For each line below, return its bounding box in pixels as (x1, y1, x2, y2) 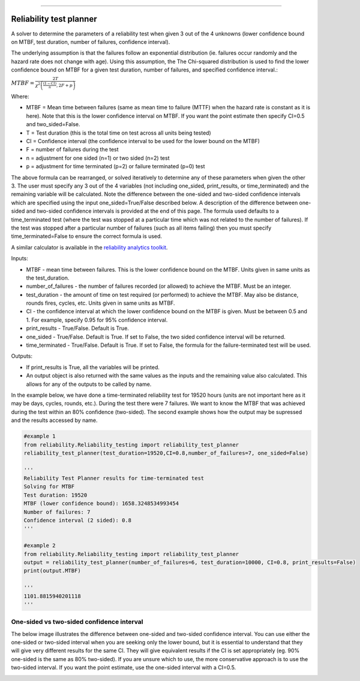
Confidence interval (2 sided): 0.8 (23, 517, 132, 524)
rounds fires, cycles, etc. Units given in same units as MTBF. (26, 299, 175, 307)
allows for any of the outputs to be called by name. (26, 380, 152, 388)
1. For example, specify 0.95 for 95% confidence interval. (26, 316, 168, 323)
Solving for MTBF (23, 483, 75, 490)
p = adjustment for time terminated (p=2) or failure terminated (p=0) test (26, 163, 205, 170)
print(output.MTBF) (23, 567, 81, 574)
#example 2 (23, 542, 56, 549)
